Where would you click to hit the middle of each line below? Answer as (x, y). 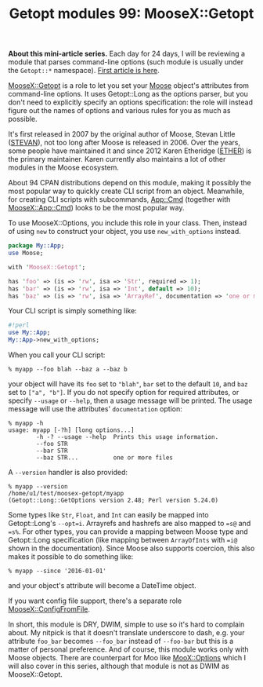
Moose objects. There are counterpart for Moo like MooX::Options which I (127, 658)
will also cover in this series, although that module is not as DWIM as (119, 666)
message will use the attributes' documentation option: (95, 409)
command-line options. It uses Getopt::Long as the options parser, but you (128, 94)
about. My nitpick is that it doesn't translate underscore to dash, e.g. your (126, 633)
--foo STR (52, 444)
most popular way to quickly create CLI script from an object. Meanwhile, (126, 191)
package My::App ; (36, 246)
